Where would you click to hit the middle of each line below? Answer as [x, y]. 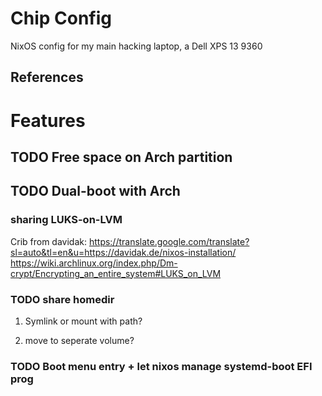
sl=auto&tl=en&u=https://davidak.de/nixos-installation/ [123, 252]
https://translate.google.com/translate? [169, 241]
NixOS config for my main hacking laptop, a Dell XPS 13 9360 [136, 46]
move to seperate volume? [79, 340]
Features [48, 120]
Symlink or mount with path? [83, 321]
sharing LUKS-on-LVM [66, 220]
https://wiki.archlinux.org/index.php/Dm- [94, 263]
